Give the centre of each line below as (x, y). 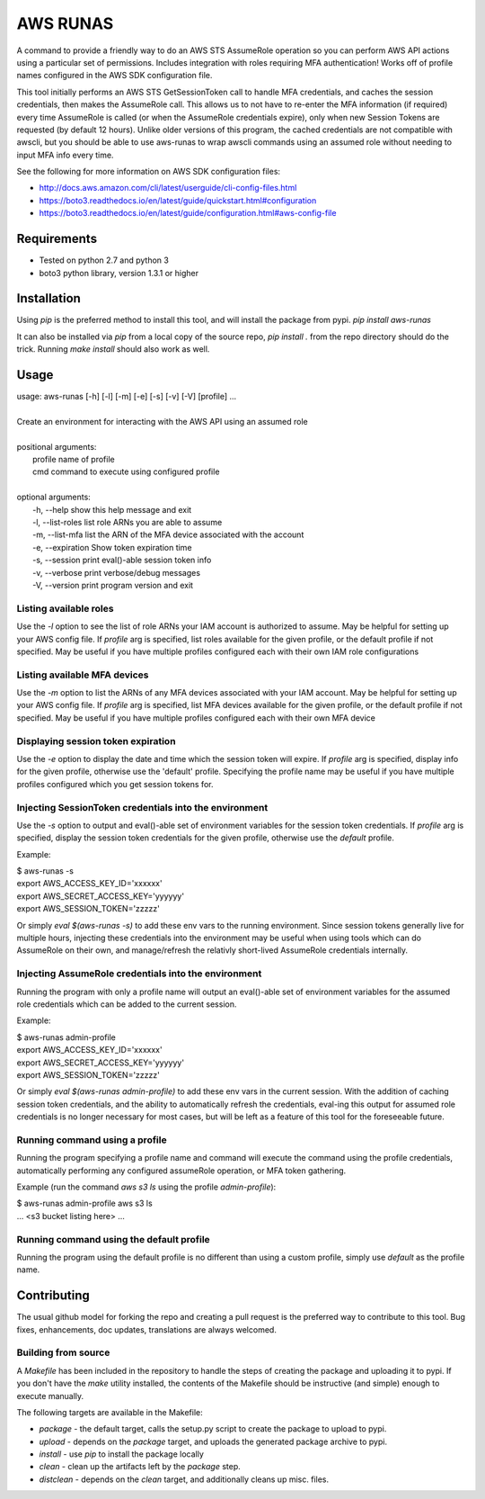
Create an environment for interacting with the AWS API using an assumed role (163, 421)
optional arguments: (54, 497)
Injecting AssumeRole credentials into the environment (139, 974)
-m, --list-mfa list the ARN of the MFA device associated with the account (168, 534)
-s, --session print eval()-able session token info (122, 560)
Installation (48, 298)
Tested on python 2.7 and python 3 (104, 260)
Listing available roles (65, 608)
